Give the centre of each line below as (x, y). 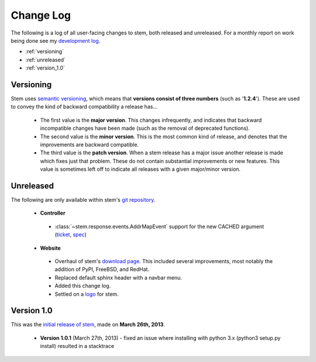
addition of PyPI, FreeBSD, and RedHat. (102, 270)
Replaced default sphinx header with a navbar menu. (118, 277)
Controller (53, 213)
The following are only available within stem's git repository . (83, 200)
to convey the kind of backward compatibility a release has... (84, 107)
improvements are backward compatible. (90, 144)
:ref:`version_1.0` (45, 68)
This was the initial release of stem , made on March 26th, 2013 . (88, 325)
